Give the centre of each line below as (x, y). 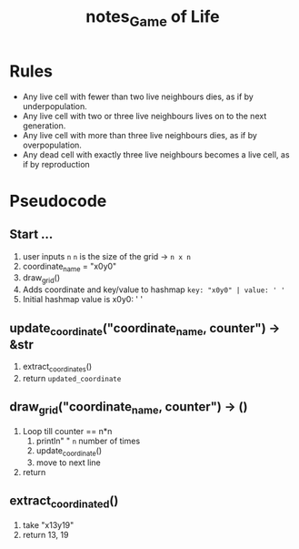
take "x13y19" (48, 524)
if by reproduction (56, 164)
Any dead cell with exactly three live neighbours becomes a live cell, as (156, 154)
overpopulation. (52, 145)
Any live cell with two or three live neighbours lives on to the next (145, 116)
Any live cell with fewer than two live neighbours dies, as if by (138, 97)
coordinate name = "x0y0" (70, 267)
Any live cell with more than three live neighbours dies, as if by (140, 135)
